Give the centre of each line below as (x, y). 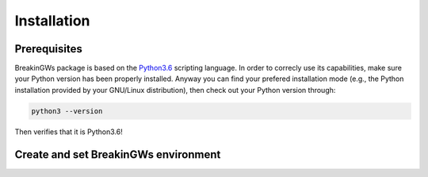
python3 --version (67, 111)
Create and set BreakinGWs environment (118, 154)
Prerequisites (48, 49)
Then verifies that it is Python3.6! (69, 132)
